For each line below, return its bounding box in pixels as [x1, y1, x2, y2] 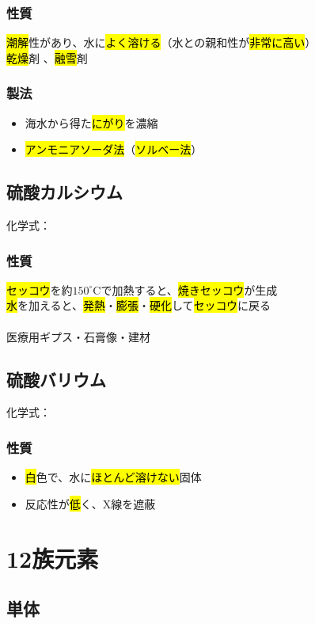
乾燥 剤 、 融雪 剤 [6, 49, 88, 66]
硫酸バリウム [6, 367, 106, 391]
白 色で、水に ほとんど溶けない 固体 [25, 469, 202, 485]
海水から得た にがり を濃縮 [25, 114, 158, 131]
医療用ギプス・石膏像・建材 [6, 328, 150, 344]
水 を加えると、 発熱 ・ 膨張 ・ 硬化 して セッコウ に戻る [6, 297, 271, 314]
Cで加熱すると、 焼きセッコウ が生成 [93, 281, 278, 298]
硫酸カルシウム [6, 180, 123, 204]
